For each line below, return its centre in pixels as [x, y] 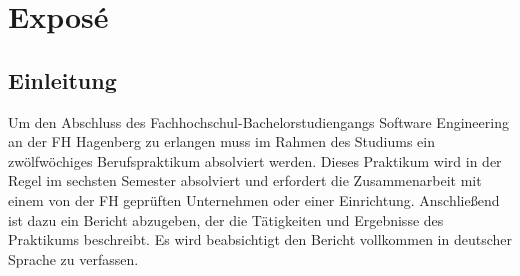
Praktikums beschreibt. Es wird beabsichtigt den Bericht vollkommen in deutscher [260, 239]
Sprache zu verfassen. [73, 258]
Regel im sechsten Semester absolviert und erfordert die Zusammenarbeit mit [245, 180]
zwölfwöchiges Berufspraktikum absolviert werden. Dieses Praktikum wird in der [255, 160]
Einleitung [62, 79]
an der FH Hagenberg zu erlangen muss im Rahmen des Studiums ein [222, 141]
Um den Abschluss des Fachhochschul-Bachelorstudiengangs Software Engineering [258, 121]
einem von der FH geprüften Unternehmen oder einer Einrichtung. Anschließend [254, 199]
